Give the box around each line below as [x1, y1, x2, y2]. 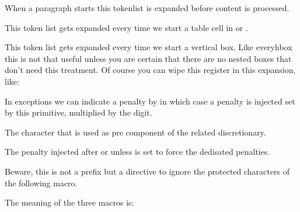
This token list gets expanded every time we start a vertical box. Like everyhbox [5, 41, 292, 53]
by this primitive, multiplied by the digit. [5, 106, 152, 119]
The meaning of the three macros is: [5, 196, 134, 208]
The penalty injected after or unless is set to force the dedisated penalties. [5, 145, 270, 158]
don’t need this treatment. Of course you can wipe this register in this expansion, [5, 64, 296, 76]
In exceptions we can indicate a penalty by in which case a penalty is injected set [5, 95, 295, 107]
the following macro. [5, 176, 78, 189]
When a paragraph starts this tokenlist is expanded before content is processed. [5, 2, 289, 13]
